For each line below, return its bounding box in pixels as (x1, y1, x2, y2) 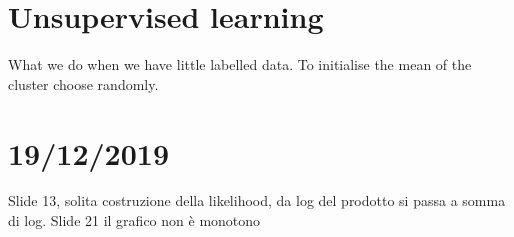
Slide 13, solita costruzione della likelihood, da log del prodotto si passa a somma (8, 190, 506, 211)
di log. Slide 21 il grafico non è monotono (8, 210, 261, 231)
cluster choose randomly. (8, 73, 159, 94)
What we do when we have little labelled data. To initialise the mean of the (8, 54, 472, 75)
